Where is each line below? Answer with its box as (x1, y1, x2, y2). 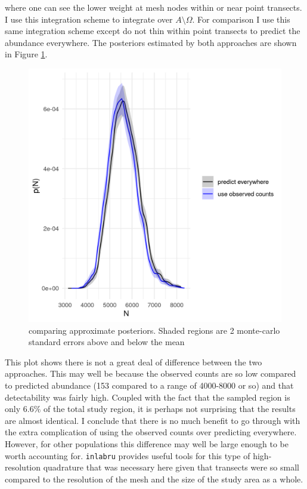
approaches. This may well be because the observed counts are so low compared (5, 367, 296, 380)
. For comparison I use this (192, 13, 290, 25)
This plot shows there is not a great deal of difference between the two (5, 355, 262, 368)
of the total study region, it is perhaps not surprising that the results (43, 402, 296, 415)
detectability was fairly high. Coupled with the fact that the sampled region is (5, 390, 290, 403)
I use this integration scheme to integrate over (5, 13, 173, 25)
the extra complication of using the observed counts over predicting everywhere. (5, 426, 297, 438)
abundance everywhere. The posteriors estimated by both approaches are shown (5, 36, 297, 48)
